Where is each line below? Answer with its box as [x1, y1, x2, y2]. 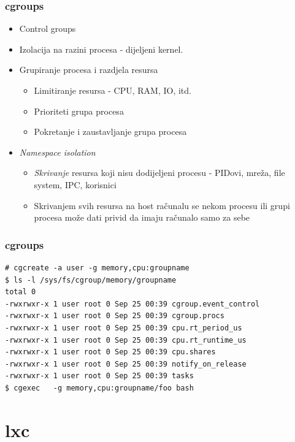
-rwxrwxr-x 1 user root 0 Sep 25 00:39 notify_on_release [5, 359, 247, 368]
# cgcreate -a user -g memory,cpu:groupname [5, 263, 190, 272]
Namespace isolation [19, 145, 96, 158]
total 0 [5, 288, 36, 297]
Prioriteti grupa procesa [34, 104, 124, 117]
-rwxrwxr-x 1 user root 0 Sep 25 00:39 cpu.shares [5, 348, 216, 357]
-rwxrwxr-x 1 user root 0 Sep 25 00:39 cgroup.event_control [5, 299, 260, 308]
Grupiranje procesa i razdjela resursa [19, 63, 158, 76]
